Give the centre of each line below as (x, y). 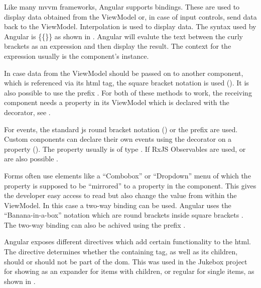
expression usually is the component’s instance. (77, 56)
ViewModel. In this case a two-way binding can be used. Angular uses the (118, 205)
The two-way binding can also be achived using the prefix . (95, 224)
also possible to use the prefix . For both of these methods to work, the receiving (128, 92)
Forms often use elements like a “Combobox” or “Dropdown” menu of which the (127, 175)
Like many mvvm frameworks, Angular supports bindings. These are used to (122, 7)
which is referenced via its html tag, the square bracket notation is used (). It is (126, 83)
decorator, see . (27, 112)
